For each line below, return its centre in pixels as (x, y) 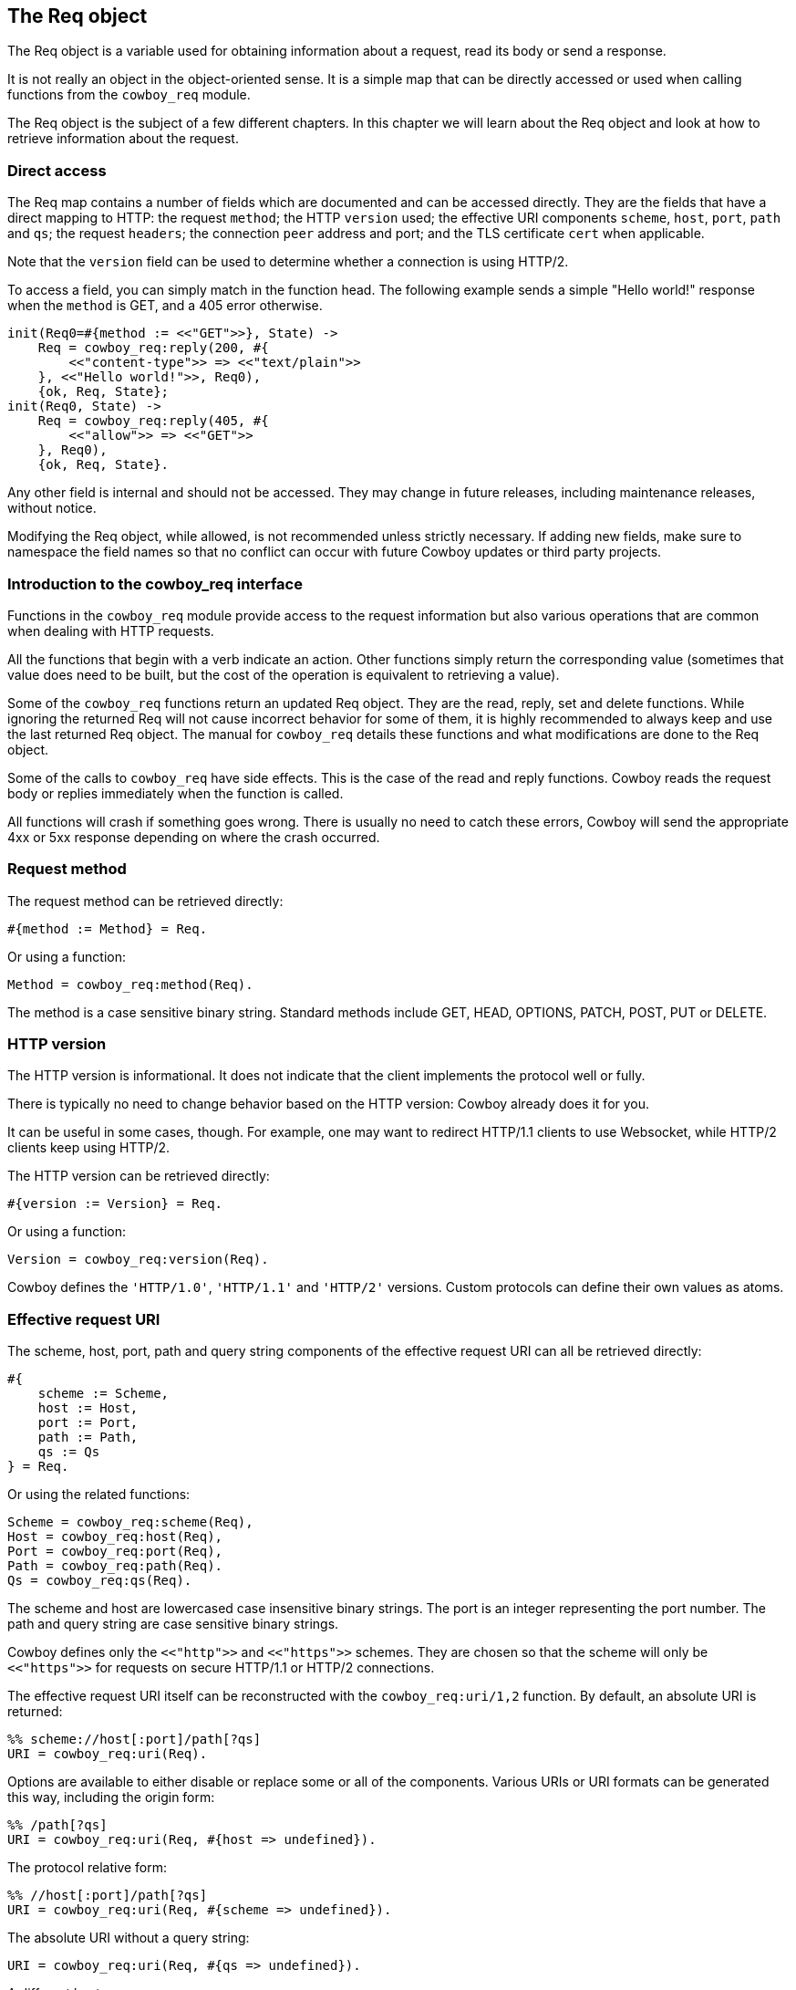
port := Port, (88, 1423)
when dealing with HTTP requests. (111, 630)
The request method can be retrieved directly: (145, 901)
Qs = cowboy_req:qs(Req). (100, 1581)
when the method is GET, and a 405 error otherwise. (165, 306)
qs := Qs (69, 1452)
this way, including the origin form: (111, 1797)
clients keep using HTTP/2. (89, 1148)
